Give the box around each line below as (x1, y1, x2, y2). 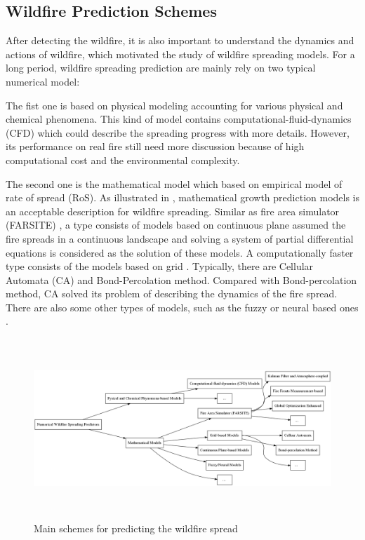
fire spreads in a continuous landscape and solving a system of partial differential (6, 231, 354, 245)
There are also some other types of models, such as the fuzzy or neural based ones (6, 299, 359, 314)
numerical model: (6, 74, 80, 88)
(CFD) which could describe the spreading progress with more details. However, (6, 125, 350, 140)
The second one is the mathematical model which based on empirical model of (6, 176, 343, 191)
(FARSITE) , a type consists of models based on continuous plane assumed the (6, 217, 346, 232)
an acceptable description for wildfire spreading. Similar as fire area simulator (6, 203, 340, 218)
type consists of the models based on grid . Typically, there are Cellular (6, 259, 314, 274)
